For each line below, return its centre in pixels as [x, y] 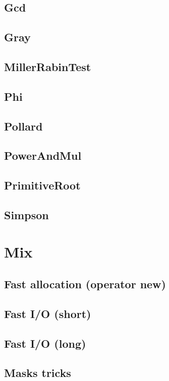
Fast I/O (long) [45, 343]
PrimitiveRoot [42, 185]
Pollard [23, 126]
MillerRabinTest [48, 66]
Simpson [26, 214]
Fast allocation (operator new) [85, 284]
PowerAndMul [43, 155]
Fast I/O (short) [48, 313]
